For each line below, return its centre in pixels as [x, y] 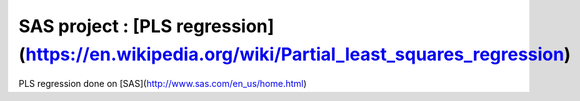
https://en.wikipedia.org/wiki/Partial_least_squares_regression [295, 54]
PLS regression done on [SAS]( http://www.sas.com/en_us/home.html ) [162, 84]
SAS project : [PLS [95, 26]
